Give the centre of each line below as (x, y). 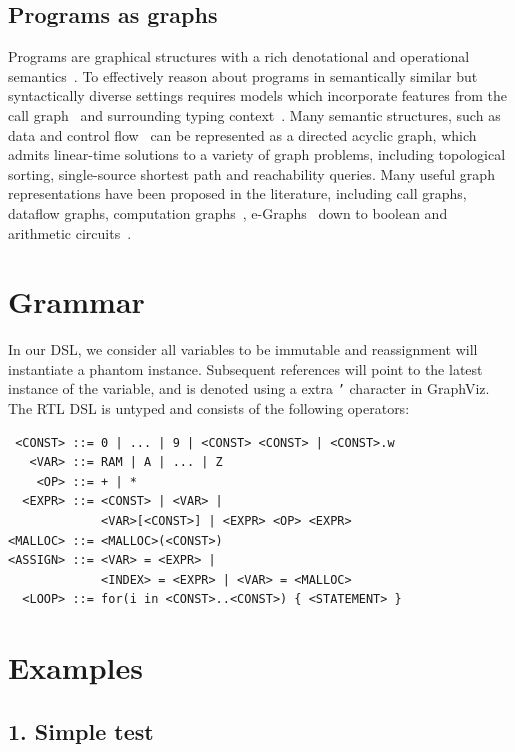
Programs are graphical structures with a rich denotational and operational (239, 56)
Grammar (76, 301)
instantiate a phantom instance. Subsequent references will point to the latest (245, 368)
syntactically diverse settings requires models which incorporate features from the (257, 95)
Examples (75, 667)
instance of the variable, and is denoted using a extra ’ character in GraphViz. (249, 388)
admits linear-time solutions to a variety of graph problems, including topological (257, 154)
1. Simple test (81, 730)
